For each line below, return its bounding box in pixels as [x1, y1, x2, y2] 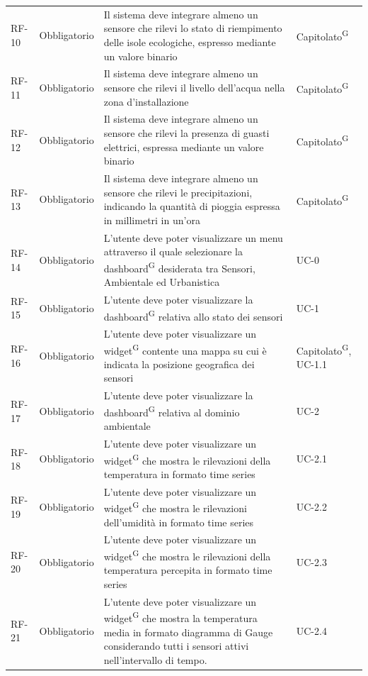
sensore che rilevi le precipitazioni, [103, 184, 253, 199]
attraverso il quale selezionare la [103, 244, 243, 259]
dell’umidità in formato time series [103, 514, 254, 529]
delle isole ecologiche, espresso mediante [103, 34, 276, 49]
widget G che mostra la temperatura [103, 609, 258, 625]
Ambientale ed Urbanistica [103, 275, 220, 289]
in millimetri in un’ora [103, 212, 200, 227]
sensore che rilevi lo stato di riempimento [103, 21, 282, 35]
